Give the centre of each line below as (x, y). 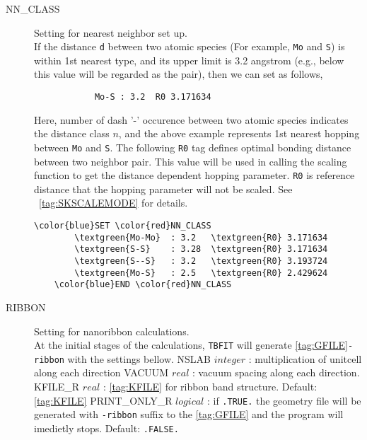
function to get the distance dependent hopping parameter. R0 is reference (194, 175)
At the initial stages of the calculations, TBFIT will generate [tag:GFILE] (191, 345)
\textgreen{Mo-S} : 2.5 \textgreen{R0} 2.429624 (201, 273)
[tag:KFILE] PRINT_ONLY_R (103, 400)
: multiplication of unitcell (305, 358)
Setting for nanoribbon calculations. (112, 331)
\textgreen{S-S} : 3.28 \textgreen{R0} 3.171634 (201, 249)
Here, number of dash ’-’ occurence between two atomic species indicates (191, 119)
